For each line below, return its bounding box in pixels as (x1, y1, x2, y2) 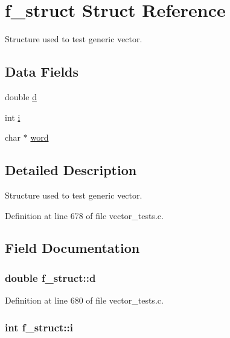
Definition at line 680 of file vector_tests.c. (5, 294, 164, 307)
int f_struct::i (5, 319, 73, 334)
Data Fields (5, 62, 79, 81)
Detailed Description (5, 161, 137, 179)
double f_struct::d (5, 270, 96, 285)
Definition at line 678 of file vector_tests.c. (5, 209, 164, 222)
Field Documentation (5, 238, 140, 257)
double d (5, 90, 37, 103)
